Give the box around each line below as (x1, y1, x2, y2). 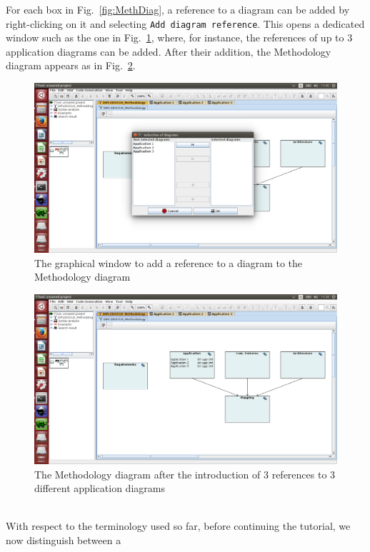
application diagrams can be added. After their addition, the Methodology (6, 44, 331, 59)
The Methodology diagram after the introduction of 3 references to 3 (34, 466, 336, 481)
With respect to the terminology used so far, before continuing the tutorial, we (6, 518, 351, 533)
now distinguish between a (6, 532, 121, 547)
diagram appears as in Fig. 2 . (6, 58, 136, 73)
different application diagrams (34, 481, 165, 496)
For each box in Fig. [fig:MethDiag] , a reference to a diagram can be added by (6, 2, 350, 16)
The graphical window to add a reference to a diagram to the (34, 255, 303, 270)
